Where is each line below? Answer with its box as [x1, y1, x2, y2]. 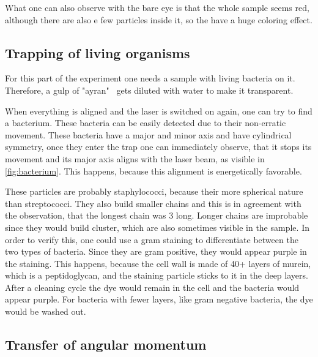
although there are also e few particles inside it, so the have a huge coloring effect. [5, 13, 312, 26]
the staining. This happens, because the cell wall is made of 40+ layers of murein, [5, 257, 311, 269]
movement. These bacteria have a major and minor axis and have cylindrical [5, 128, 292, 141]
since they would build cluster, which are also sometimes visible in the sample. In [5, 220, 309, 233]
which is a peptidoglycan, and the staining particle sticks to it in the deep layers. [5, 269, 308, 282]
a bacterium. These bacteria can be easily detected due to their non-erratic [5, 116, 286, 129]
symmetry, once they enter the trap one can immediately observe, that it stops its [5, 140, 312, 153]
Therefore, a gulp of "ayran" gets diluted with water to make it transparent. [5, 83, 294, 96]
